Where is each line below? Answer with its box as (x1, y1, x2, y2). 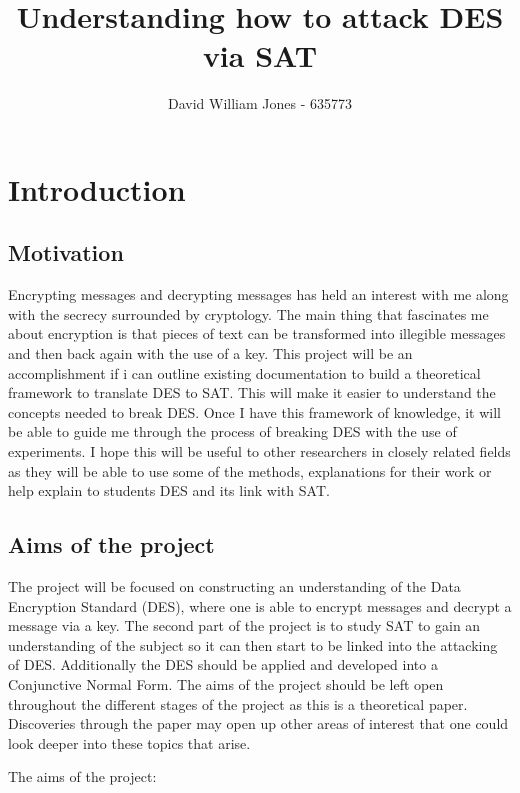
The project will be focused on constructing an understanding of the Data (8, 576, 461, 597)
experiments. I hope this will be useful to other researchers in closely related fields (8, 441, 511, 462)
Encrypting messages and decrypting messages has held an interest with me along (8, 284, 509, 305)
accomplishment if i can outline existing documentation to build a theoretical (8, 362, 481, 383)
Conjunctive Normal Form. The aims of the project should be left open (8, 674, 444, 694)
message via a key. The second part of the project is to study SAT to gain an (8, 615, 481, 636)
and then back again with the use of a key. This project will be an (8, 343, 413, 364)
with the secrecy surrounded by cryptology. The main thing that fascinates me (8, 303, 489, 324)
